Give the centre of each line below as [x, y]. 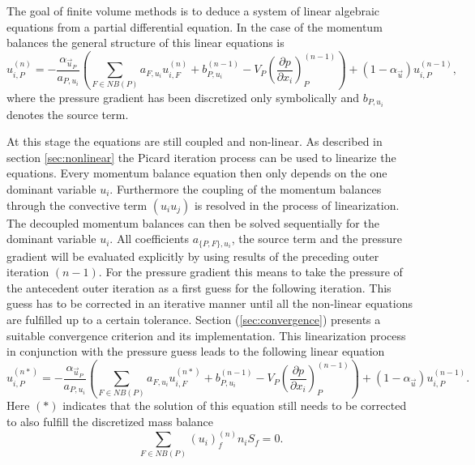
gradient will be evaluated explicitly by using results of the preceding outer [193, 256]
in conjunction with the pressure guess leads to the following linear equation [196, 351]
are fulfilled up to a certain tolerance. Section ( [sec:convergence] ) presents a [194, 319]
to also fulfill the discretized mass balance [110, 422]
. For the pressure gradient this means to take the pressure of [250, 272]
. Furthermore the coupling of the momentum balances [246, 188]
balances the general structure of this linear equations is [145, 43]
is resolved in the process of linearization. [297, 205]
